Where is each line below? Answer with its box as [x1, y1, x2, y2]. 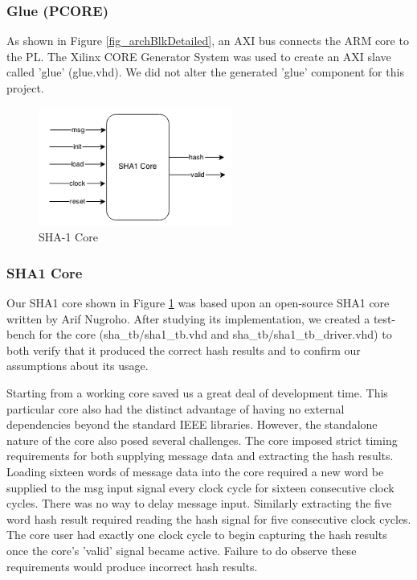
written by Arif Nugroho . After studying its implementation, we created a [6, 310, 370, 327]
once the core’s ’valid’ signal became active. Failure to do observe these [6, 542, 357, 558]
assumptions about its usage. [6, 357, 149, 374]
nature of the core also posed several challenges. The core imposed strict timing [6, 431, 398, 448]
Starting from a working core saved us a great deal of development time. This [6, 385, 388, 401]
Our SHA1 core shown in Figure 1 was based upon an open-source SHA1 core [6, 294, 390, 311]
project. [6, 80, 44, 96]
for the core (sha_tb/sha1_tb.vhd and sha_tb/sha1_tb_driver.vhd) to [39, 326, 392, 343]
